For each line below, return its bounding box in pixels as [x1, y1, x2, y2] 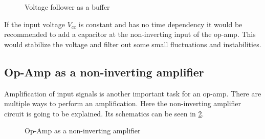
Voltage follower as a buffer [25, 2, 110, 12]
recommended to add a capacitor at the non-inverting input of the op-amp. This [4, 29, 256, 39]
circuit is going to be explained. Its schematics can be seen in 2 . [4, 108, 204, 118]
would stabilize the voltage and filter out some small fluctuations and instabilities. [4, 38, 261, 49]
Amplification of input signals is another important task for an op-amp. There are [4, 88, 261, 98]
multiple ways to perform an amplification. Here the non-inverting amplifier [4, 98, 241, 109]
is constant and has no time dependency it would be [78, 18, 242, 29]
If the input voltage [4, 18, 65, 29]
